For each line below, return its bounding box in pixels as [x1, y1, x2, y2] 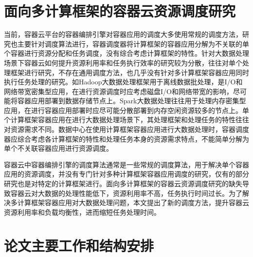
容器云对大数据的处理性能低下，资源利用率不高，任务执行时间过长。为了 [10, 188, 242, 198]
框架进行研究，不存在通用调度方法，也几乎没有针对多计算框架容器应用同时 [10, 67, 249, 77]
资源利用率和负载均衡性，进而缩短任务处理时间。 [4, 207, 161, 217]
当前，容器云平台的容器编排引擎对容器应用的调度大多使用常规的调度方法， [4, 29, 242, 39]
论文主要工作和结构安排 [4, 235, 154, 255]
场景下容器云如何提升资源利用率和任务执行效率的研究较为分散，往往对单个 [4, 57, 242, 67]
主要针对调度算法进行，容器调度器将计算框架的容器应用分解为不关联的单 [17, 38, 249, 48]
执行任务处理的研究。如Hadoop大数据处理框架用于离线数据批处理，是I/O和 [4, 77, 243, 87]
